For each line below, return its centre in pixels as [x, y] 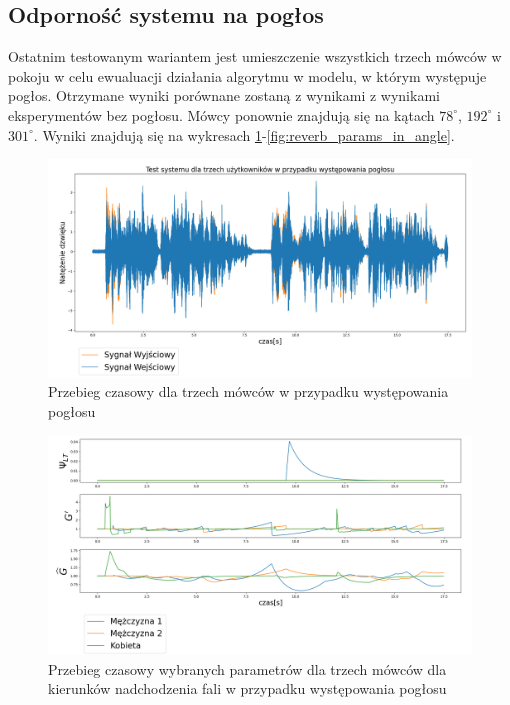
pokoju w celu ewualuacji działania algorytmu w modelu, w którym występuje [247, 75]
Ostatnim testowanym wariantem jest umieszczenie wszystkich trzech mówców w [255, 56]
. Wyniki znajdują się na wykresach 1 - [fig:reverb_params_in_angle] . [244, 134]
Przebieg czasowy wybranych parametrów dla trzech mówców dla [247, 668]
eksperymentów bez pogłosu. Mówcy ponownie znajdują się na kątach [221, 114]
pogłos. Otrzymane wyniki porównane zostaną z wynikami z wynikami [224, 95]
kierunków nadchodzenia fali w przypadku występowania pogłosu [247, 688]
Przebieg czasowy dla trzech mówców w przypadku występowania [248, 391]
